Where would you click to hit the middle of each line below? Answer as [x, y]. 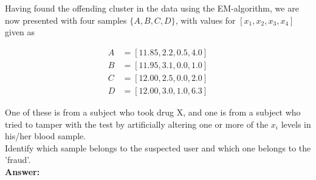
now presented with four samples [66, 20]
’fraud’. [18, 160]
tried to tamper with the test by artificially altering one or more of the [137, 124]
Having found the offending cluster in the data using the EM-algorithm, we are [152, 8]
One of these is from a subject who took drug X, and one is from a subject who [153, 112]
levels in [296, 124]
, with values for [205, 20]
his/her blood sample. [46, 136]
